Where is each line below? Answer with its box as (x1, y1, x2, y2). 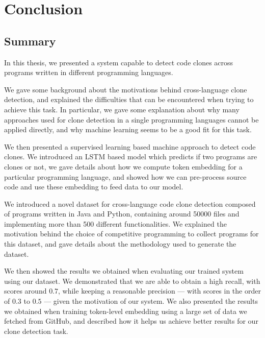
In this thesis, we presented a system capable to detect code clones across (4, 57, 233, 67)
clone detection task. (4, 325, 68, 336)
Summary (4, 33, 56, 49)
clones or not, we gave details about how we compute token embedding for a (4, 161, 243, 172)
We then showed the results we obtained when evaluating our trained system (4, 265, 244, 276)
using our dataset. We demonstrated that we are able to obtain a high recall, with (4, 275, 260, 286)
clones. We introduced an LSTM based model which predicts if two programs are (4, 151, 257, 162)
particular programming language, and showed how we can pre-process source (4, 171, 247, 182)
